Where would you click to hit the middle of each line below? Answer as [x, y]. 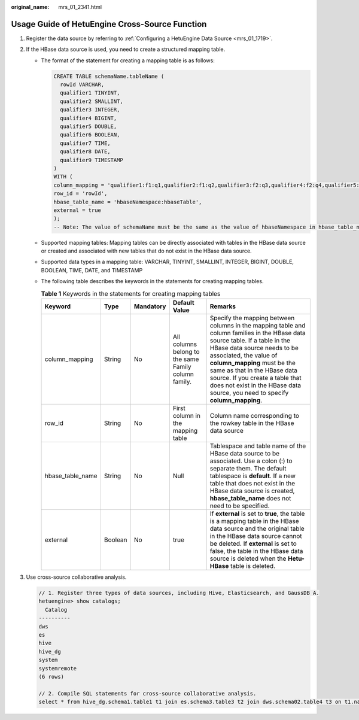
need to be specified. [240, 506]
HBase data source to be [245, 454]
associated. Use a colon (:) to [251, 461]
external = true [77, 210]
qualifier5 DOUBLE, [89, 127]
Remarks [223, 306]
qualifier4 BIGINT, [89, 118]
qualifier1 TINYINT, [90, 93]
